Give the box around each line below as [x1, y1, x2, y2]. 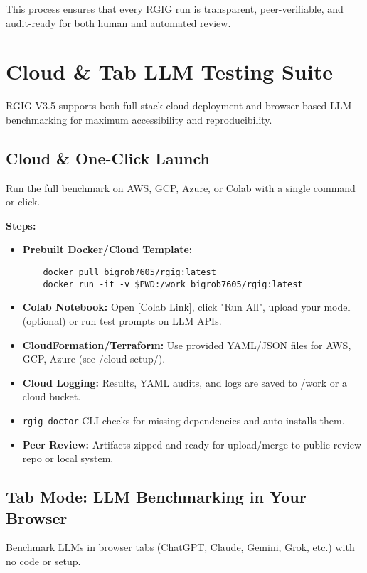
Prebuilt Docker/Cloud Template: [22, 242, 193, 257]
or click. [6, 194, 41, 209]
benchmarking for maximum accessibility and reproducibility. [6, 112, 272, 127]
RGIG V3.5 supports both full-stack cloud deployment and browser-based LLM [6, 98, 352, 113]
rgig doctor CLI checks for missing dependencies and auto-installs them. [22, 412, 345, 427]
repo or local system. [22, 451, 114, 466]
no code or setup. [6, 553, 81, 568]
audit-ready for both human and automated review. [6, 15, 231, 30]
